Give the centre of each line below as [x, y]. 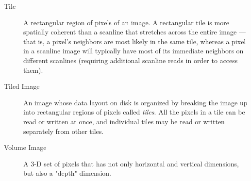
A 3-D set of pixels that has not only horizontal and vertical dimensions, [131, 163]
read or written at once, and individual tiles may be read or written [124, 121]
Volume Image [25, 147]
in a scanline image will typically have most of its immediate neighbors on [134, 51]
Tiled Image [22, 86]
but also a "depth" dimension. [67, 173]
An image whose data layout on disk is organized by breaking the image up [135, 102]
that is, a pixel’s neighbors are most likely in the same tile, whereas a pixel [135, 41]
